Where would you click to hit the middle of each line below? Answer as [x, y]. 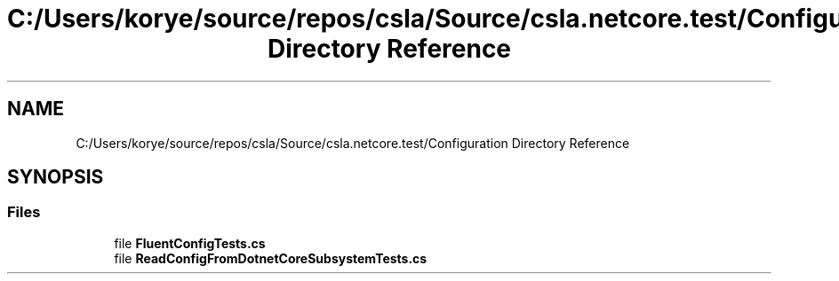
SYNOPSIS [56, 177]
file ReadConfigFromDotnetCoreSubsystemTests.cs [271, 258]
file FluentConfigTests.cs [190, 243]
